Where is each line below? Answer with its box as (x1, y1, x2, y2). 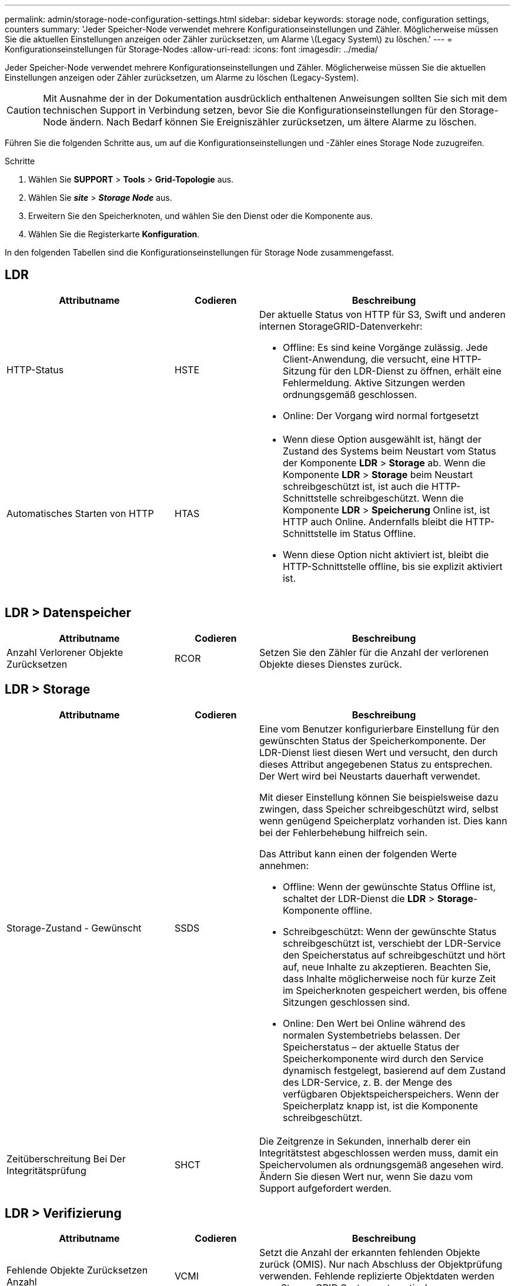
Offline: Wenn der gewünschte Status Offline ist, (282, 880, 496, 893)
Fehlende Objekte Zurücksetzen (6, 1264, 148, 1277)
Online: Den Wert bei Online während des (282, 1017, 466, 1029)
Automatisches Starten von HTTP (6, 507, 154, 519)
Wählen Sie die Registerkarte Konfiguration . (28, 229, 200, 239)
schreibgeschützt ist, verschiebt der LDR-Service (282, 937, 501, 949)
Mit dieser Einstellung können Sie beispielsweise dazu (259, 791, 499, 803)
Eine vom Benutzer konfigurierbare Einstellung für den (259, 722, 499, 735)
